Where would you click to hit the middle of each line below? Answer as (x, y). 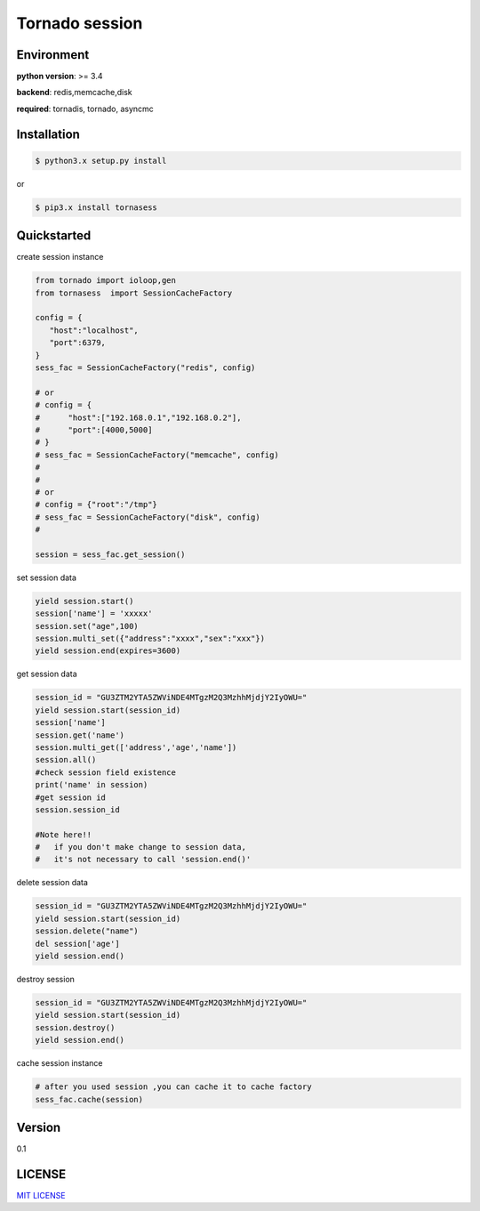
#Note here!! (64, 835)
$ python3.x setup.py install (101, 161)
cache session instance (60, 1063)
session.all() (66, 760)
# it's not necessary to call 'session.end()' (143, 860)
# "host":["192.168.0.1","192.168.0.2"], (138, 417)
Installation (48, 134)
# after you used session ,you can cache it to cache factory (173, 1087)
